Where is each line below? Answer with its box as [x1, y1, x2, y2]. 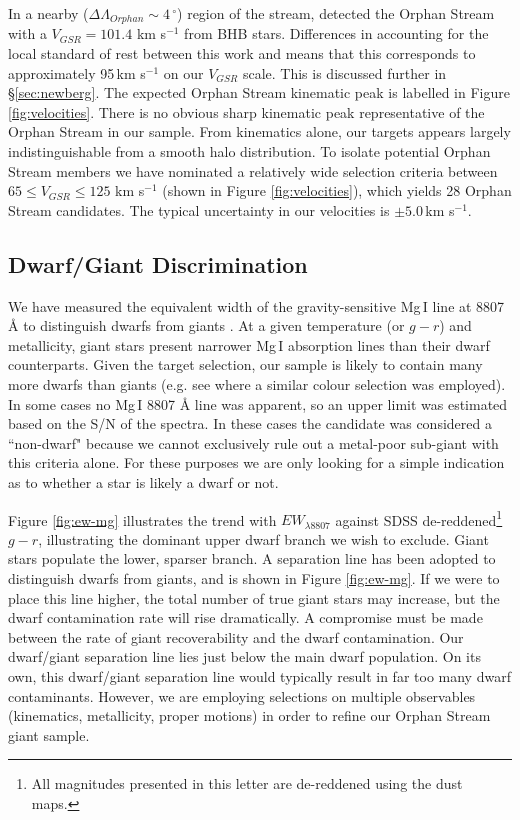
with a [8, 23, 47, 44]
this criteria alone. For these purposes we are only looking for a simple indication [8, 452, 505, 473]
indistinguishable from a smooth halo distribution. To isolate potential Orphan [8, 141, 491, 162]
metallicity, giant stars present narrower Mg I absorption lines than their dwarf [8, 334, 490, 355]
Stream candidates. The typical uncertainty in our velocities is [8, 199, 390, 220]
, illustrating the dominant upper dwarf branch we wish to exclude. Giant [38, 528, 489, 549]
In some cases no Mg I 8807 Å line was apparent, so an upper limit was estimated [8, 393, 508, 414]
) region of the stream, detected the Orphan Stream [177, 3, 495, 23]
